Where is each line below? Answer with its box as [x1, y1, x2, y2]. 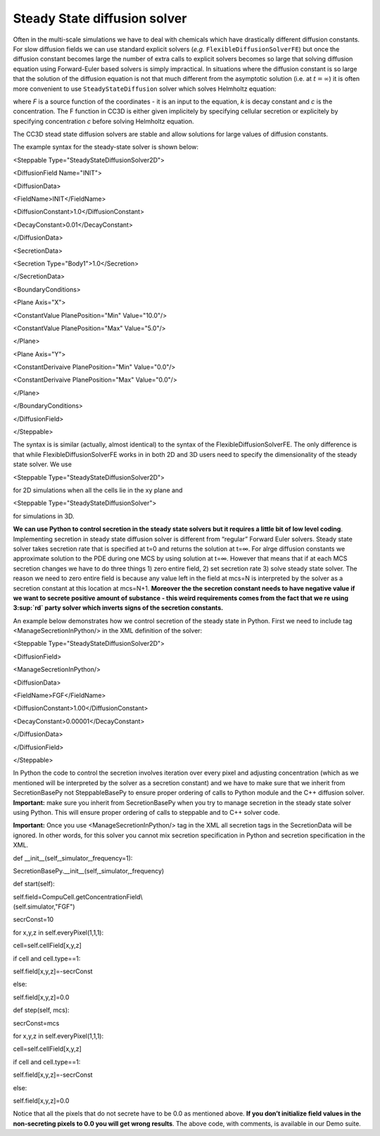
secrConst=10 [13, 916, 54, 924]
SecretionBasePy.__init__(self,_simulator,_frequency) [13, 866, 165, 875]
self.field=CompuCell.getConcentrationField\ [13, 892, 144, 901]
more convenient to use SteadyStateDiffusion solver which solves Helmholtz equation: [13, 85, 277, 93]
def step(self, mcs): [13, 1006, 70, 1014]
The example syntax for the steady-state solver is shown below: [13, 143, 199, 151]
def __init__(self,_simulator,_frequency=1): [13, 854, 133, 862]
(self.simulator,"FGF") [13, 902, 75, 911]
